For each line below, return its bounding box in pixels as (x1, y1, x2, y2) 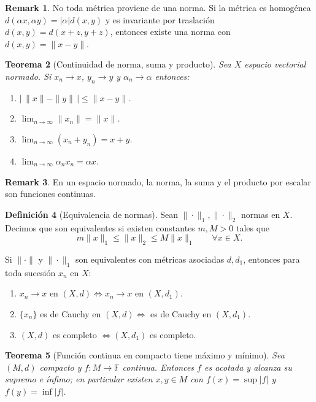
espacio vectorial (244, 58, 306, 71)
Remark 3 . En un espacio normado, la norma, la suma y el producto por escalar (5, 175, 311, 188)
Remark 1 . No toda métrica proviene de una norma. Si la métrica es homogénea (5, 1, 311, 14)
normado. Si (5, 69, 52, 82)
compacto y (39, 360, 82, 373)
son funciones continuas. (5, 187, 96, 200)
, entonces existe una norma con (110, 25, 231, 38)
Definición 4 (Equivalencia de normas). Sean (5, 207, 179, 220)
